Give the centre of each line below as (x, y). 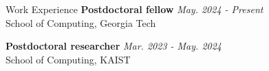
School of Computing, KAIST (68, 59)
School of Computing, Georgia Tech (81, 22)
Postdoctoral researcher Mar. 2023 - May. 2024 (114, 46)
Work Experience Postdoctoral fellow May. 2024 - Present (134, 9)
